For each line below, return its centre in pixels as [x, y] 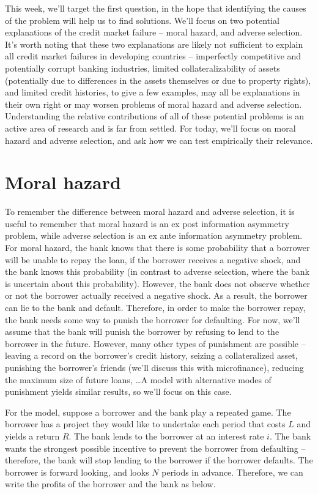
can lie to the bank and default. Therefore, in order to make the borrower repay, [155, 307]
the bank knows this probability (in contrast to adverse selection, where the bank [157, 271]
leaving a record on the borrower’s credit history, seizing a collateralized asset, [151, 355]
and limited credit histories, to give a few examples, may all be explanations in [153, 92]
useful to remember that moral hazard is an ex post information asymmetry [147, 223]
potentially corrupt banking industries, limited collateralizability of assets [142, 68]
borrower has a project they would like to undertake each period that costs [145, 424]
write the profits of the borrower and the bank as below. [110, 484]
